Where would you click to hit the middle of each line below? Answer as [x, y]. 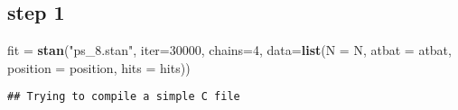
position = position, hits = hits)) [99, 67]
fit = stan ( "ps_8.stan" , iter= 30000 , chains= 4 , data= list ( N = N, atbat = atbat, [229, 50]
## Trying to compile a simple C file [124, 97]
